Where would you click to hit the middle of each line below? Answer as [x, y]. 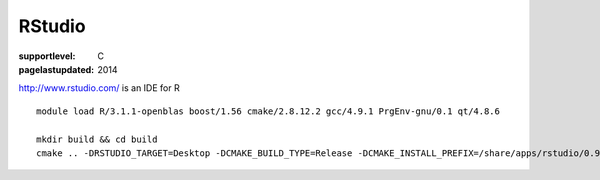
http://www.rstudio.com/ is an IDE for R [99, 88]
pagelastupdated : [56, 69]
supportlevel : [47, 56]
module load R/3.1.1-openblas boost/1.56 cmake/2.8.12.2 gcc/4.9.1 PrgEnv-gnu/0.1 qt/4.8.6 [268, 111]
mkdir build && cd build [97, 139]
